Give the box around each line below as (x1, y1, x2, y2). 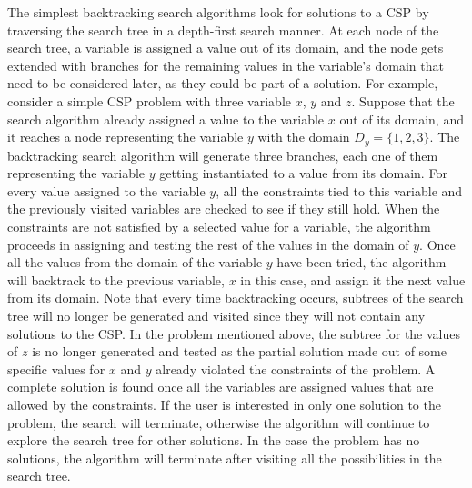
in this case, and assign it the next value (240, 270, 466, 289)
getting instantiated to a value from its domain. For (159, 164, 447, 183)
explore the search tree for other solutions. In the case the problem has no (7, 431, 420, 450)
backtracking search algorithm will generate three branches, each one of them (7, 145, 438, 164)
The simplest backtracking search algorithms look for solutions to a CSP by (7, 3, 429, 21)
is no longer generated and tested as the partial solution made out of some (32, 342, 447, 361)
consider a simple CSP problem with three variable (7, 91, 292, 110)
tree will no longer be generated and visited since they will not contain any (7, 305, 426, 324)
